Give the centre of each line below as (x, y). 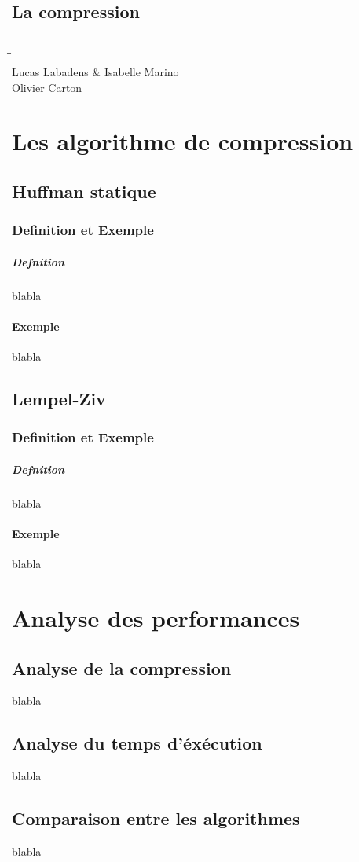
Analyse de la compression (122, 668)
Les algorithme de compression (183, 141)
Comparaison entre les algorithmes (156, 818)
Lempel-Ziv (59, 399)
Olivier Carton (47, 87)
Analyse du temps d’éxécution (137, 743)
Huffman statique (84, 191)
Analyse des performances (156, 618)
